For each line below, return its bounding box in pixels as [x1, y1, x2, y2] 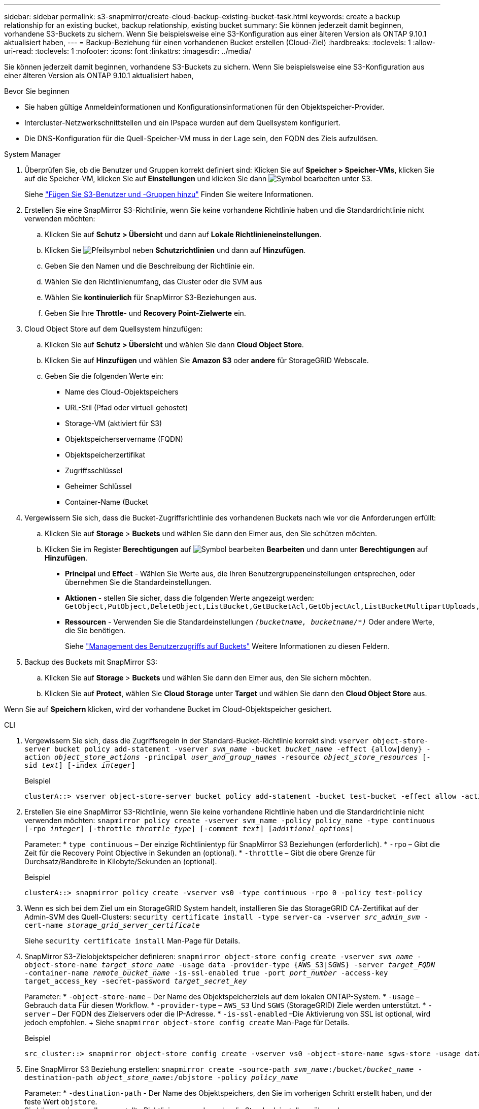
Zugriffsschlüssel [65, 466, 123, 475]
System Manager [4, 150, 61, 158]
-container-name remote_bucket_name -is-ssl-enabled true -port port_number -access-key [24, 969, 388, 977]
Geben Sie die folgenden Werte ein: [45, 372, 163, 380]
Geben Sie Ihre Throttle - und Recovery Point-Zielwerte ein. [45, 309, 246, 317]
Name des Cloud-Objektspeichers [65, 387, 179, 396]
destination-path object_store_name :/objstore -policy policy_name [24, 1073, 298, 1082]
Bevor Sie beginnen [4, 87, 70, 95]
